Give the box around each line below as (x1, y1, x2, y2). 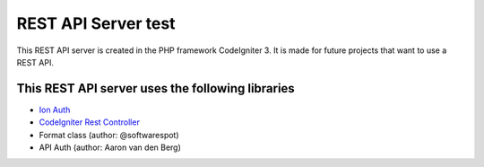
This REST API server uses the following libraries (16, 81, 295, 96)
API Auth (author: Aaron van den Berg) (39, 142, 181, 153)
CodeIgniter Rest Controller (39, 117, 141, 127)
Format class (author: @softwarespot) (39, 129, 179, 140)
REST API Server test (16, 13, 176, 33)
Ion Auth (39, 104, 71, 115)
